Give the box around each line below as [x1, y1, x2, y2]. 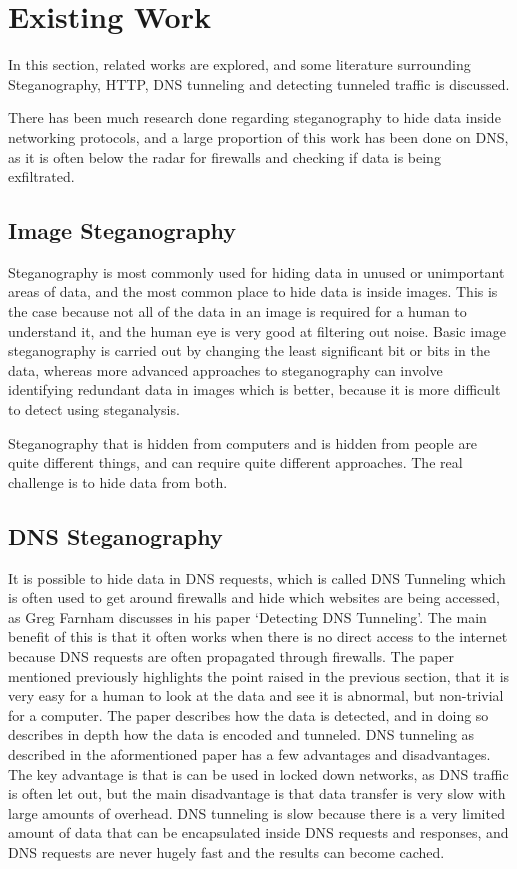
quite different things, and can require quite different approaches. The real [8, 452, 463, 473]
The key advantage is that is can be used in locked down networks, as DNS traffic [8, 763, 509, 784]
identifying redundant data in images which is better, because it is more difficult [8, 379, 501, 400]
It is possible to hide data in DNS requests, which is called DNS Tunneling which [8, 567, 506, 588]
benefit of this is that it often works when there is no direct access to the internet [8, 626, 508, 647]
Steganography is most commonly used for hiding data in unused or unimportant [8, 261, 505, 282]
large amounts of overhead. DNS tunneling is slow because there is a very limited [8, 802, 505, 823]
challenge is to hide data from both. [8, 471, 228, 492]
